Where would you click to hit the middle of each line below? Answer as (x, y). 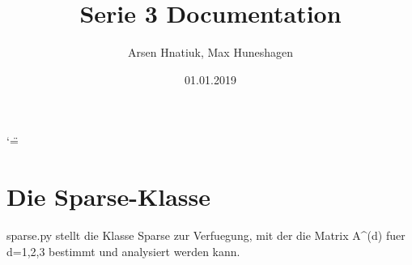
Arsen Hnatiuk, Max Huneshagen (210, 52)
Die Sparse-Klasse (109, 197)
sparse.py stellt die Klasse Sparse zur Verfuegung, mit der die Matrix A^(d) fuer (206, 235)
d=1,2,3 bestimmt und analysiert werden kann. (123, 251)
